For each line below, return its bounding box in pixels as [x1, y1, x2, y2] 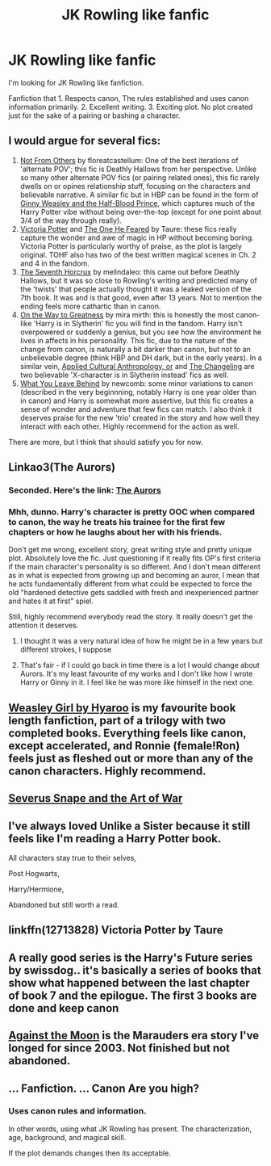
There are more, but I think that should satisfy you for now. [8, 437, 203, 447]
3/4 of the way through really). [19, 216, 123, 225]
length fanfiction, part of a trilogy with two [8, 713, 226, 728]
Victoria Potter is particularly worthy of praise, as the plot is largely [19, 241, 242, 251]
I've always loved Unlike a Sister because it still [8, 819, 251, 833]
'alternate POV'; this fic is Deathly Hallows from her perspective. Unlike [19, 164, 256, 174]
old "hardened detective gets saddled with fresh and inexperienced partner [8, 588, 260, 598]
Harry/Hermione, [8, 884, 65, 894]
